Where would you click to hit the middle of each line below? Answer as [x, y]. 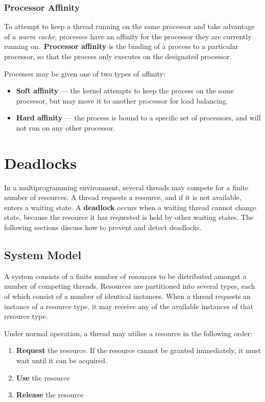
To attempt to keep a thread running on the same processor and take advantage [129, 26]
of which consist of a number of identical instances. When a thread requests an [127, 296]
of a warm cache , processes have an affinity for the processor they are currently [128, 36]
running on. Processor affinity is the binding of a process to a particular [121, 46]
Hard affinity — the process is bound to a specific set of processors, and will [138, 118]
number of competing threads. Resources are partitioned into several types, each [130, 286]
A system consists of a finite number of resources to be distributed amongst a [125, 276]
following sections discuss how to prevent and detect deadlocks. [103, 227]
